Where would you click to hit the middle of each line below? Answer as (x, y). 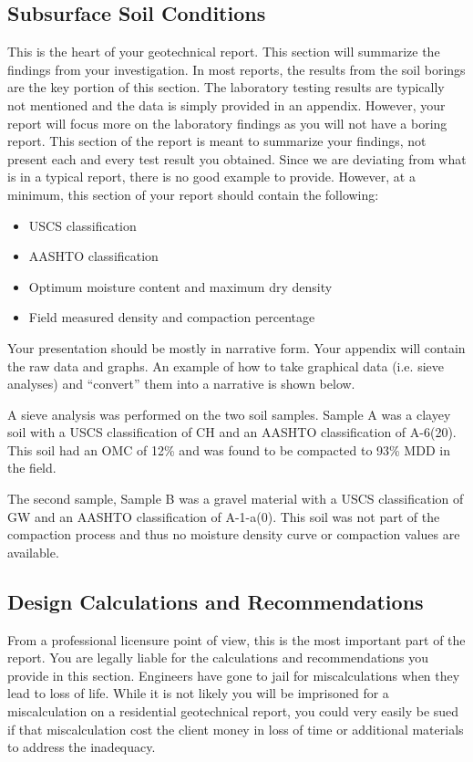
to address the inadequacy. (82, 747)
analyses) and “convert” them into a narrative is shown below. (181, 384)
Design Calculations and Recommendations (216, 601)
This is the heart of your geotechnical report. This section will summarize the (224, 52)
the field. (32, 468)
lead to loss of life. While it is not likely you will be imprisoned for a (198, 693)
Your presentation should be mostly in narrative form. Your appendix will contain (236, 347)
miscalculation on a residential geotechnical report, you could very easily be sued (233, 711)
